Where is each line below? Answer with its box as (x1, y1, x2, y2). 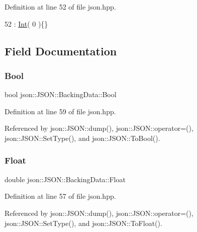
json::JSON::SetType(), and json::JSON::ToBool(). (5, 132, 160, 143)
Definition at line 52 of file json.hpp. (5, 2, 116, 12)
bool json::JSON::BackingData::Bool (5, 89, 117, 100)
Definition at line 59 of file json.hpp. (5, 106, 116, 116)
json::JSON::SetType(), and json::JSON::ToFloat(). (5, 217, 162, 228)
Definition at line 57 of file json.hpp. (5, 191, 116, 201)
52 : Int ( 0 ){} (5, 18, 48, 29)
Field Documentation (5, 43, 117, 58)
